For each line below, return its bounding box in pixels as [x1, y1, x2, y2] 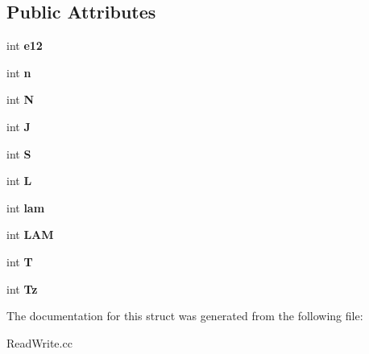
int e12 [6, 37, 43, 54]
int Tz [6, 280, 38, 297]
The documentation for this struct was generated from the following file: [6, 307, 363, 324]
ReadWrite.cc [6, 334, 73, 351]
